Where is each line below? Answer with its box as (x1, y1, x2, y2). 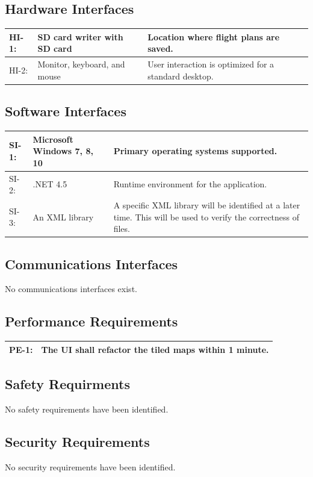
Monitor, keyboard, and (37, 58, 125, 70)
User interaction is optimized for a (147, 58, 274, 70)
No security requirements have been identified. (5, 460, 176, 473)
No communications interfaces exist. (5, 282, 137, 295)
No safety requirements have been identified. (5, 403, 169, 416)
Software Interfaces (5, 102, 126, 120)
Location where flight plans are (147, 30, 280, 43)
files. (113, 222, 130, 235)
